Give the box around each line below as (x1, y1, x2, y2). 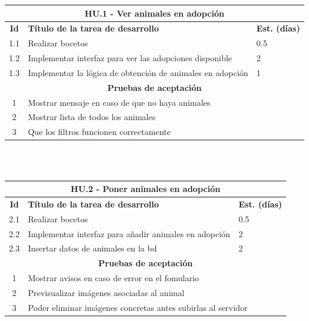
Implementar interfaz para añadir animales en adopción (27, 227, 230, 240)
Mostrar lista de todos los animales (27, 111, 156, 123)
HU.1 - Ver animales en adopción (85, 7, 224, 19)
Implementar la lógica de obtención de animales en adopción (27, 66, 248, 78)
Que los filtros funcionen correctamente (27, 125, 171, 138)
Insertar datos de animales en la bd (27, 242, 157, 254)
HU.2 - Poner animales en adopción (70, 182, 220, 195)
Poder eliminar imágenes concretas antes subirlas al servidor (27, 301, 248, 313)
